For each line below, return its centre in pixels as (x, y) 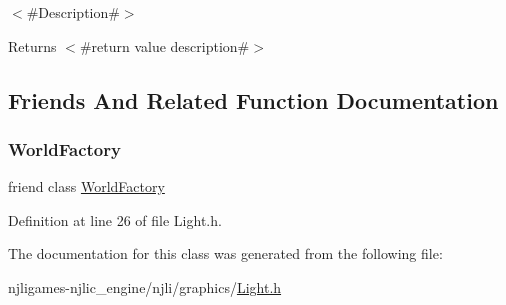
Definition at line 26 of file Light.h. (115, 219)
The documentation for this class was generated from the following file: (225, 253)
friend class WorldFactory (86, 186)
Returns (32, 45)
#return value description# (164, 45)
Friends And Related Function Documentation (253, 99)
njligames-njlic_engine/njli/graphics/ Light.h (145, 286)
